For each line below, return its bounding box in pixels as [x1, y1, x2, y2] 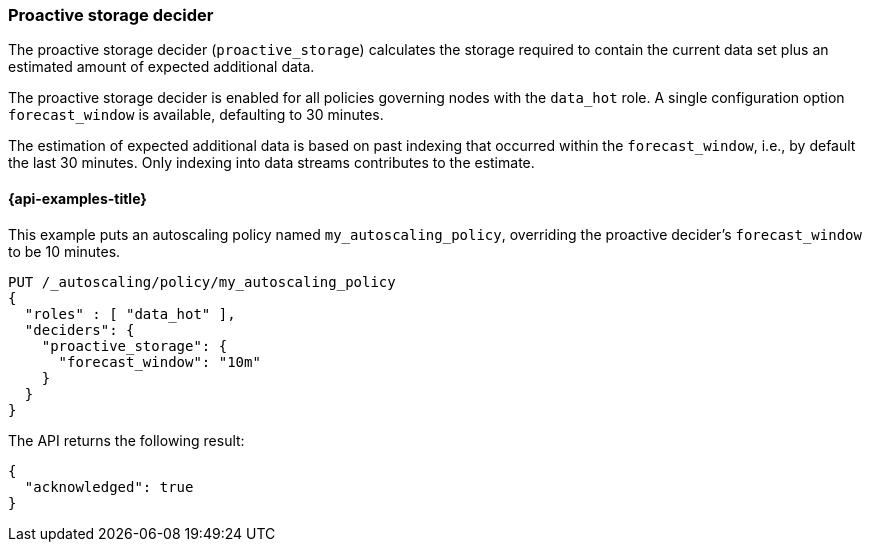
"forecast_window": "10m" [58, 353, 261, 370]
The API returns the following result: [8, 431, 245, 449]
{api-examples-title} [8, 189, 147, 207]
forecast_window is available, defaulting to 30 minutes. [8, 106, 384, 124]
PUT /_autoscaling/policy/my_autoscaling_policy [8, 273, 396, 290]
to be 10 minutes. [8, 242, 121, 260]
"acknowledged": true [24, 478, 194, 495]
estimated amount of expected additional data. [8, 58, 315, 76]
